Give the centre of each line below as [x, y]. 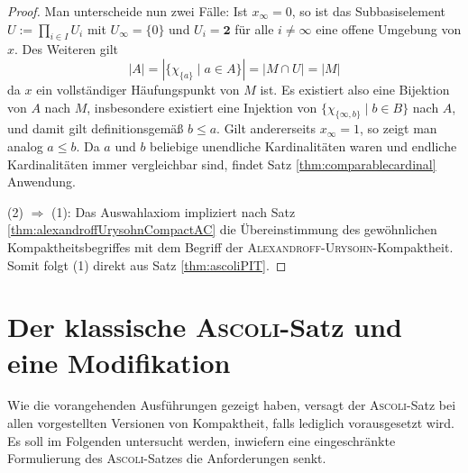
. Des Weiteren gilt [67, 49]
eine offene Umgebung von [389, 28]
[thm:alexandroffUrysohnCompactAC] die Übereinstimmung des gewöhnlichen [222, 229]
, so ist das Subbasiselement [369, 11]
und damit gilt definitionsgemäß [96, 128]
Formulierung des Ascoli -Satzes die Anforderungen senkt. [167, 458]
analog [25, 146]
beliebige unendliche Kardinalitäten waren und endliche [303, 146]
